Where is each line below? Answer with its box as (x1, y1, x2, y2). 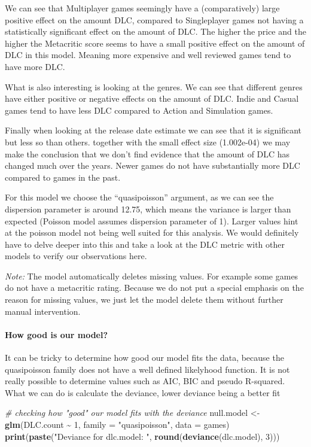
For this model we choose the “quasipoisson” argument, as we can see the (5, 191, 274, 203)
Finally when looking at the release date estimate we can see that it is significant (5, 124, 302, 136)
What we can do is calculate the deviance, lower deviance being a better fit (5, 386, 280, 399)
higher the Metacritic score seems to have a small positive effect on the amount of (5, 37, 305, 49)
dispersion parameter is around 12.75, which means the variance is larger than (5, 202, 291, 215)
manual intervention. (5, 305, 81, 317)
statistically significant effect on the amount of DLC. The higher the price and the (5, 25, 306, 38)
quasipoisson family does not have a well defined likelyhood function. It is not (5, 363, 290, 375)
